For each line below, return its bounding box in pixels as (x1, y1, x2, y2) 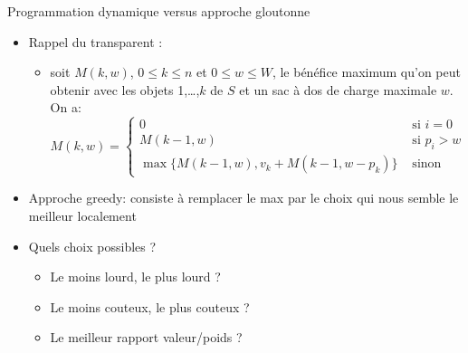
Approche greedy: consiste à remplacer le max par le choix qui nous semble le (28, 188, 459, 207)
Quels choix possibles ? (28, 236, 157, 255)
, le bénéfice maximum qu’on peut (272, 62, 461, 81)
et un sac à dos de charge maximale (239, 80, 437, 99)
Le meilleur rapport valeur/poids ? (50, 328, 243, 347)
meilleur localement (28, 205, 137, 224)
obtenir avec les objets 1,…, (50, 80, 200, 99)
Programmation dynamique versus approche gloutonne (7, 2, 310, 20)
